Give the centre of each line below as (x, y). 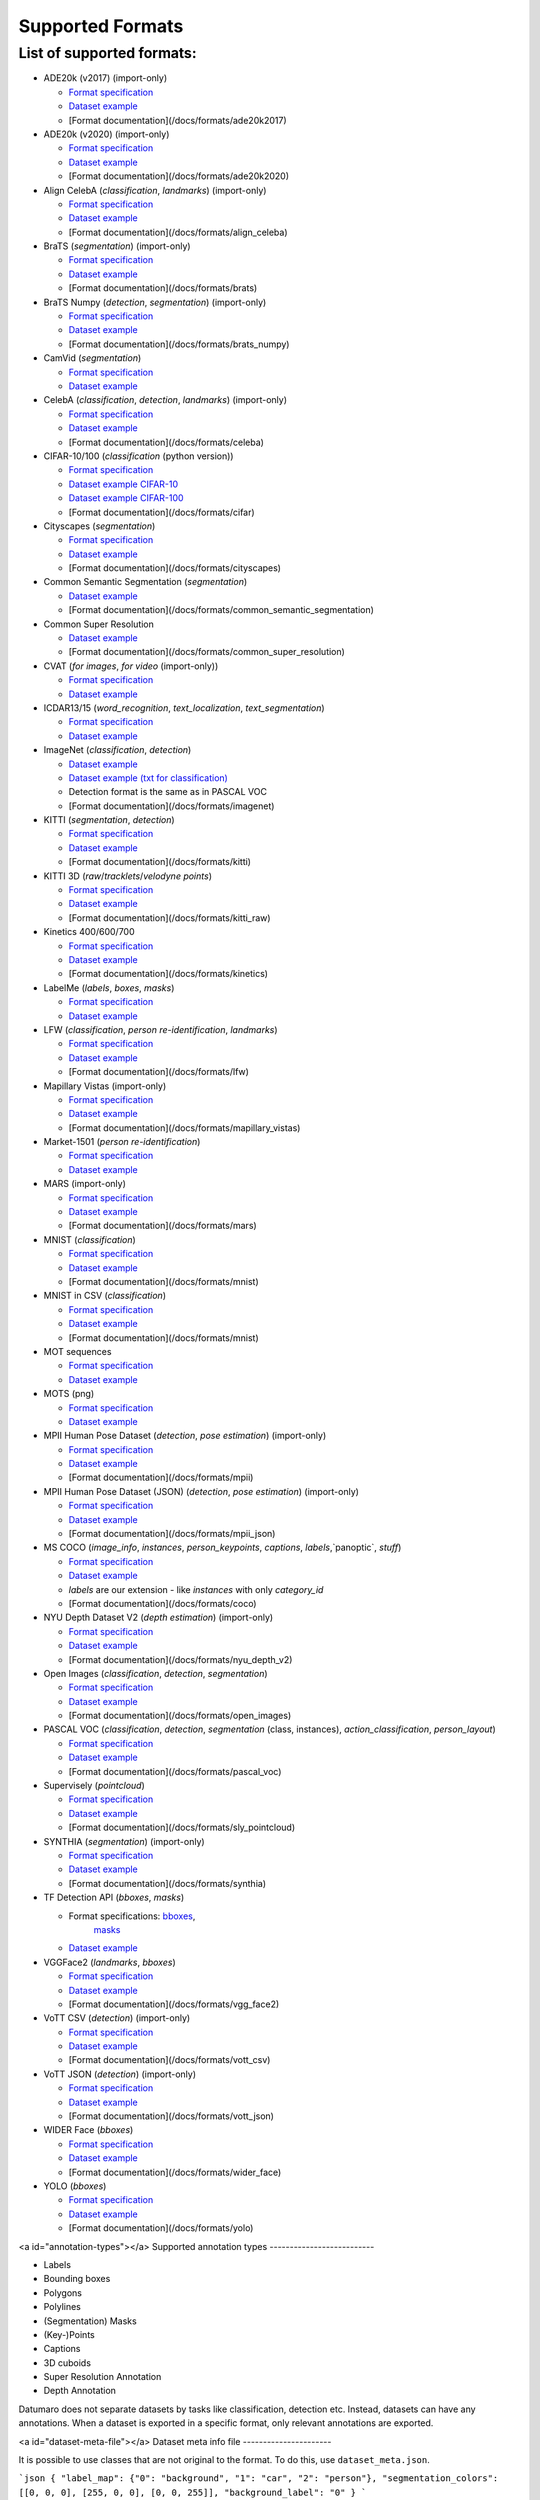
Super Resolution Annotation (102, 2377)
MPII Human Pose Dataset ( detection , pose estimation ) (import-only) (185, 1436)
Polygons (62, 2292)
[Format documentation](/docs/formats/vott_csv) (169, 2060)
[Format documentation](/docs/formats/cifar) (161, 512)
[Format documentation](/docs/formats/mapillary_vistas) (184, 1127)
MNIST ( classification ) (90, 1239)
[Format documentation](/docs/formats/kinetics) (168, 974)
